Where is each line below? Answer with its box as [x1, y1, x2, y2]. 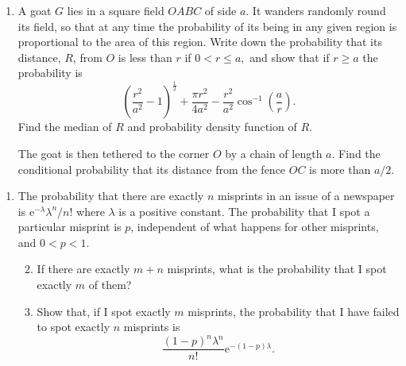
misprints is [123, 318, 180, 335]
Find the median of [17, 118, 112, 135]
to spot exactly [37, 318, 110, 335]
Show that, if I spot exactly [37, 302, 171, 319]
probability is [17, 64, 83, 81]
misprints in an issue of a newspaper [218, 187, 395, 204]
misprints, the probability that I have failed [188, 302, 400, 319]
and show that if [249, 48, 330, 65]
